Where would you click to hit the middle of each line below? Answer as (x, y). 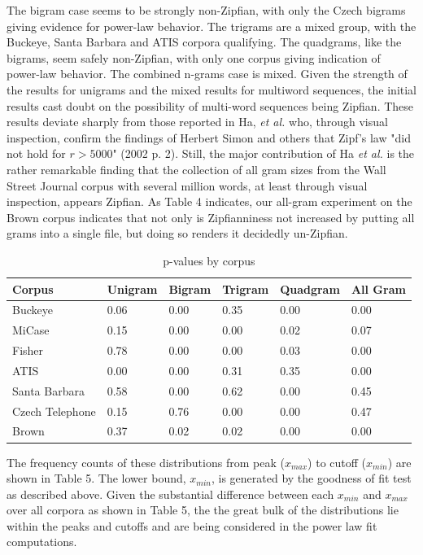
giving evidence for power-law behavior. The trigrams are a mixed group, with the (211, 26)
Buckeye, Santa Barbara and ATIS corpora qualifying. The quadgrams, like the (204, 42)
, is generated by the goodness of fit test (311, 478)
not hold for (36, 153)
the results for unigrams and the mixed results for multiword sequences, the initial (211, 89)
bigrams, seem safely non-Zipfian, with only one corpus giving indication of (194, 57)
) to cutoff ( (337, 462)
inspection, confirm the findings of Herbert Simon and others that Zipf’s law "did (209, 137)
